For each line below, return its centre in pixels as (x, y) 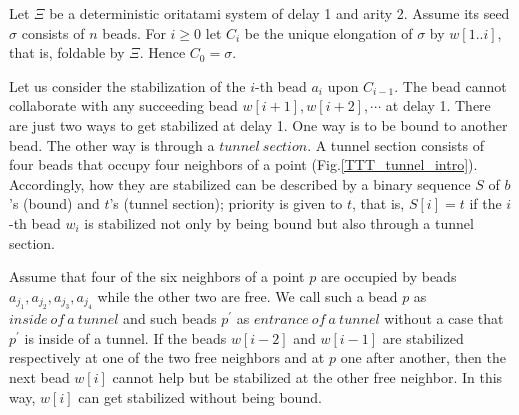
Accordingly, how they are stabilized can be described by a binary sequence (240, 183)
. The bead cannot (450, 85)
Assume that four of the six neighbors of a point (157, 276)
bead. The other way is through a (112, 144)
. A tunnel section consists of (395, 144)
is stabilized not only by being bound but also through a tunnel (279, 222)
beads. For (134, 32)
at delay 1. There (438, 105)
